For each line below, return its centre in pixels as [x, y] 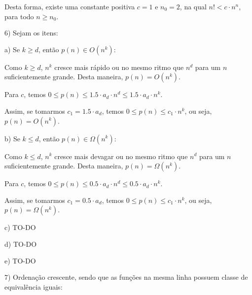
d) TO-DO [21, 244]
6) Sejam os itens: [31, 33]
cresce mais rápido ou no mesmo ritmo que [119, 67]
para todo [19, 16]
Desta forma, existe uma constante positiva [70, 6]
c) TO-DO [20, 227]
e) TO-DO [20, 260]
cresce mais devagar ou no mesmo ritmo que [121, 156]
